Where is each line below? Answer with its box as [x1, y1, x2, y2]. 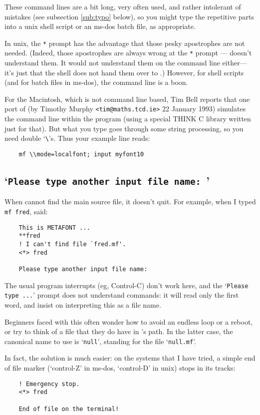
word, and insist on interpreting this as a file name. [4, 299, 161, 310]
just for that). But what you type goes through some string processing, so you [4, 123, 244, 133]
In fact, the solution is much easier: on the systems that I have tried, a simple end [4, 353, 256, 363]
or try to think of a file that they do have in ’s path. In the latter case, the [4, 326, 233, 337]
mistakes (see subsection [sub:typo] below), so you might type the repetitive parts [4, 11, 255, 21]
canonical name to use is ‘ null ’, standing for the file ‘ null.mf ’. [4, 336, 196, 346]
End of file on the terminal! [18, 405, 119, 413]
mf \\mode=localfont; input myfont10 [18, 150, 144, 158]
